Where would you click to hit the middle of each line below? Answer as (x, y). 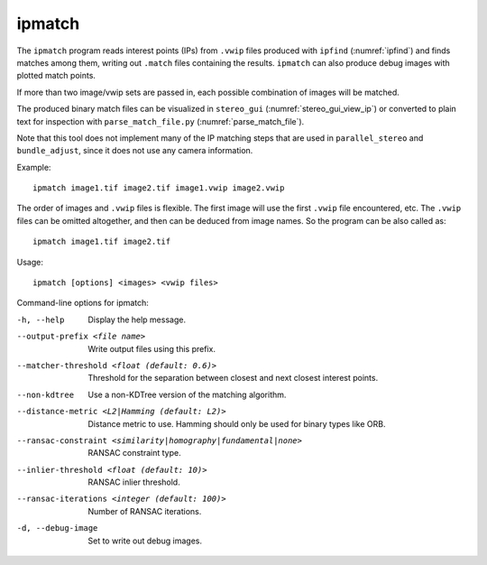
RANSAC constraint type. (134, 453)
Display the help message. (137, 320)
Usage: (30, 262)
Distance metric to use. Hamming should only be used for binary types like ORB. (237, 423)
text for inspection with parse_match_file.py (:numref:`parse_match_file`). (161, 121)
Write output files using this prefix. (152, 348)
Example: (34, 167)
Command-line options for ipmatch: (83, 303)
